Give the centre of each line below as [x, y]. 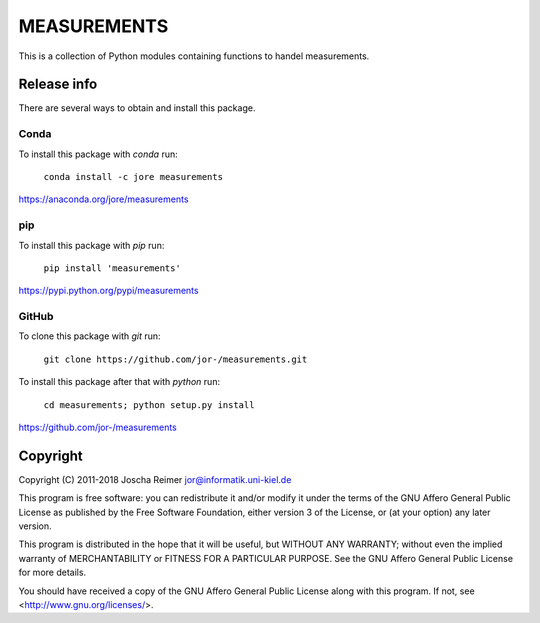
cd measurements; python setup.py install [149, 404]
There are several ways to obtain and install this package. [137, 108]
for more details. [52, 572]
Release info [58, 84]
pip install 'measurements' [112, 268]
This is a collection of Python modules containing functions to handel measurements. [194, 56]
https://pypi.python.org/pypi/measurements [108, 291]
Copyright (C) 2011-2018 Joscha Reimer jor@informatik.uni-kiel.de [155, 479]
